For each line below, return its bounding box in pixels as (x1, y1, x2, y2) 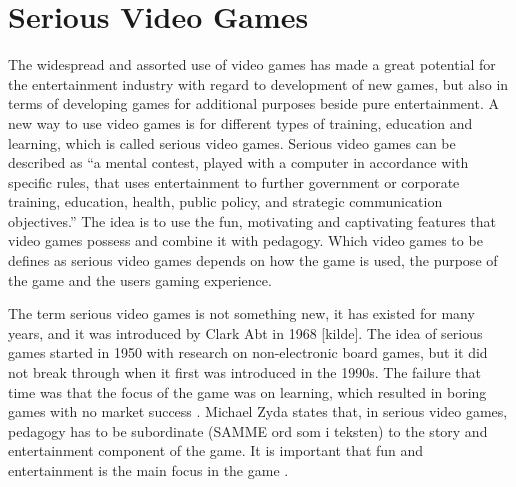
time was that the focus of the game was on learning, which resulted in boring (8, 381, 487, 402)
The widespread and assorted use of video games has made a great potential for (8, 54, 496, 75)
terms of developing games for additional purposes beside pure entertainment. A (8, 93, 499, 114)
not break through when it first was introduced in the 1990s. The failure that (8, 362, 481, 383)
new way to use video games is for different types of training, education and (8, 112, 473, 133)
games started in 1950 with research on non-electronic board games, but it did (8, 342, 488, 363)
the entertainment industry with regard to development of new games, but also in (8, 73, 509, 94)
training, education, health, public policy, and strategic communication (8, 191, 443, 212)
